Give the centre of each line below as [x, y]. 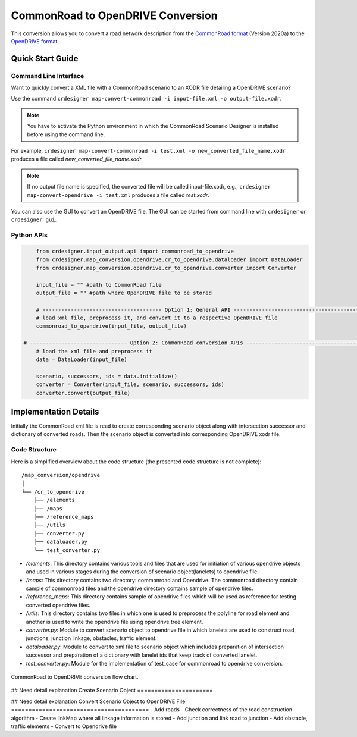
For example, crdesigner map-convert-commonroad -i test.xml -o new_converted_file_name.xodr [148, 151]
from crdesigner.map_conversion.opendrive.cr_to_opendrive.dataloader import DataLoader [169, 260]
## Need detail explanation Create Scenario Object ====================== [112, 691]
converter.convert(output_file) [83, 393]
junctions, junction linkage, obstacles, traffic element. [91, 638]
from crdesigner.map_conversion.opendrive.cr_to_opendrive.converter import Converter [166, 268]
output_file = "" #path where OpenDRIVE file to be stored [124, 293]
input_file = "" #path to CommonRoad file [99, 285]
